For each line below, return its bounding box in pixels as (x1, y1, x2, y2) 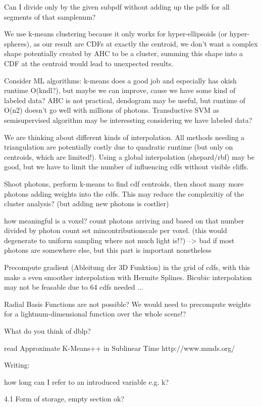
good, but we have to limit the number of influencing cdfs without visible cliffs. (4, 161, 249, 172)
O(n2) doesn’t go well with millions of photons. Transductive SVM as (4, 105, 219, 115)
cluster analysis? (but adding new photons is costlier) (4, 198, 169, 209)
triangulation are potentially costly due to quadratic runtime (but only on (4, 142, 233, 152)
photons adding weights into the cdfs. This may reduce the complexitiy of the (4, 188, 244, 199)
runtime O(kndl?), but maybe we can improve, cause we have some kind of (4, 85, 236, 96)
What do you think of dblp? (4, 326, 91, 336)
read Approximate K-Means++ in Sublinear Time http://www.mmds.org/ (4, 342, 235, 353)
